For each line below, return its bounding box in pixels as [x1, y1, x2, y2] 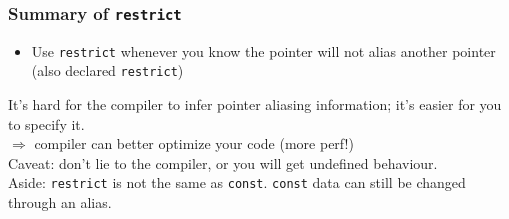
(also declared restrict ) [31, 60, 184, 81]
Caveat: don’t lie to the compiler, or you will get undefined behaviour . [8, 152, 438, 173]
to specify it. [8, 113, 85, 134]
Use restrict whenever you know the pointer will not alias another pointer [31, 40, 496, 61]
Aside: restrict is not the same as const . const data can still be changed [8, 172, 466, 193]
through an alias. [8, 192, 112, 213]
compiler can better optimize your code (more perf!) [34, 133, 354, 154]
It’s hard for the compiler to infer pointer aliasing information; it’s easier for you [8, 94, 502, 115]
